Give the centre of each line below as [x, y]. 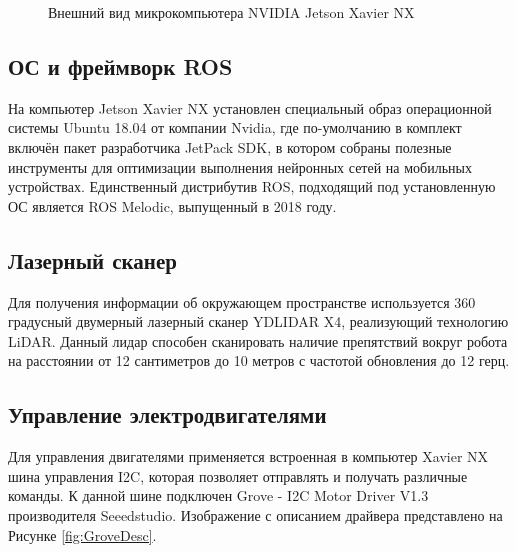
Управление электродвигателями [167, 414]
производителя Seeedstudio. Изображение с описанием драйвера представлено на [255, 514]
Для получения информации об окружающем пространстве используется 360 [242, 301]
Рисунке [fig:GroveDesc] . [82, 534]
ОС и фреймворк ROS [120, 65]
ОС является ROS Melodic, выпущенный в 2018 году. [172, 205]
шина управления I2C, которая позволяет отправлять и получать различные [238, 475]
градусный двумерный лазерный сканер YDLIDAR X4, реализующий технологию [258, 321]
